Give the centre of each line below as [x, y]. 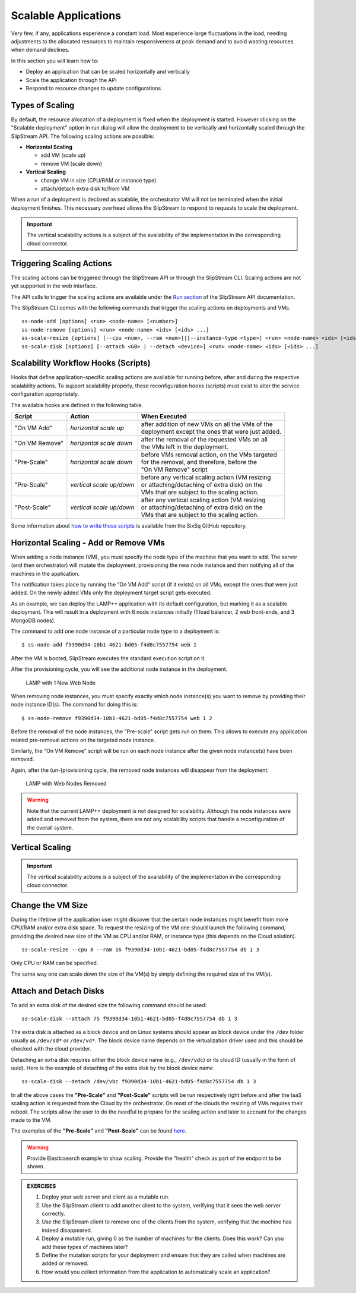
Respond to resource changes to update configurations [93, 88]
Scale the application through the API [71, 80]
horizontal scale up [97, 428]
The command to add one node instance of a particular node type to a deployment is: [115, 631]
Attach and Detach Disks [58, 991]
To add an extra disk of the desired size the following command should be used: [109, 1005]
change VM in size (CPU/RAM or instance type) [98, 180]
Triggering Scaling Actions [61, 264]
